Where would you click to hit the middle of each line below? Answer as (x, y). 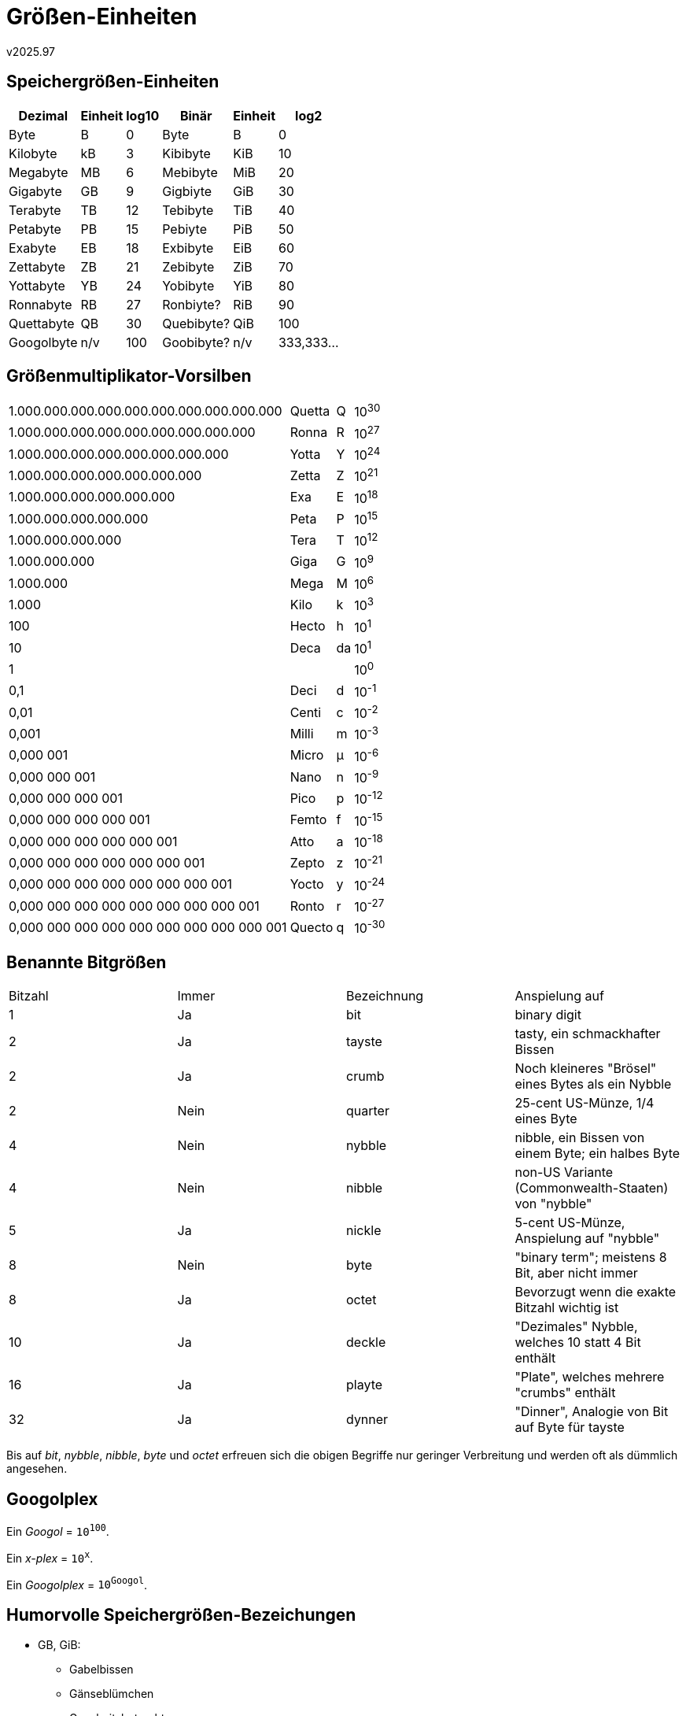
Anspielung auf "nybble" (587, 1239)
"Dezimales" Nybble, (576, 1327)
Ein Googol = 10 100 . (58, 1530)
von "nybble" (553, 1204)
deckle (366, 1342)
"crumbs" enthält (565, 1393)
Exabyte (33, 248)
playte (365, 1385)
